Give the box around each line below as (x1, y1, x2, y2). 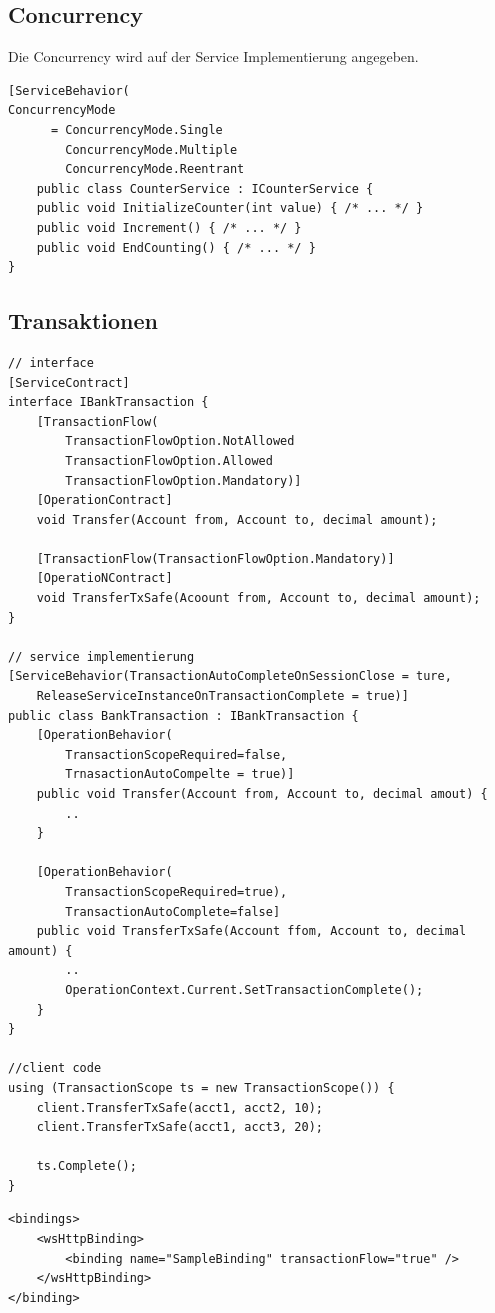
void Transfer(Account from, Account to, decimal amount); (36, 512, 438, 527)
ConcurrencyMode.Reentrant (65, 162, 245, 177)
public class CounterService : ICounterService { (36, 181, 374, 196)
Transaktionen (8, 305, 158, 336)
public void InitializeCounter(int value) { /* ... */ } (36, 201, 424, 216)
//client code (8, 1061, 102, 1076)
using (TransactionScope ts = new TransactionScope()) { (8, 1080, 395, 1095)
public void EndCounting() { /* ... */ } (36, 240, 316, 255)
